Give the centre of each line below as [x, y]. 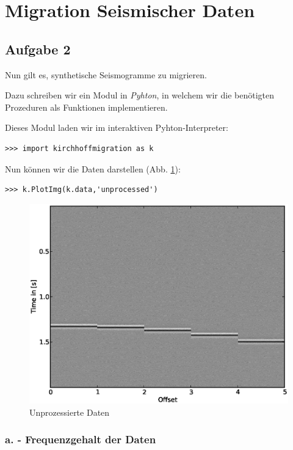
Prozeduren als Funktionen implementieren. [86, 107]
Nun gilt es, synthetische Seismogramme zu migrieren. [106, 74]
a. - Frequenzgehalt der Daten [81, 439]
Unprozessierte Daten [70, 412]
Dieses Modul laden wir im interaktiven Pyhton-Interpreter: [117, 127]
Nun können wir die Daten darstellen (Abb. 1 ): [93, 168]
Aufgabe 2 [38, 49]
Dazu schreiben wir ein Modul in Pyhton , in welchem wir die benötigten [139, 95]
